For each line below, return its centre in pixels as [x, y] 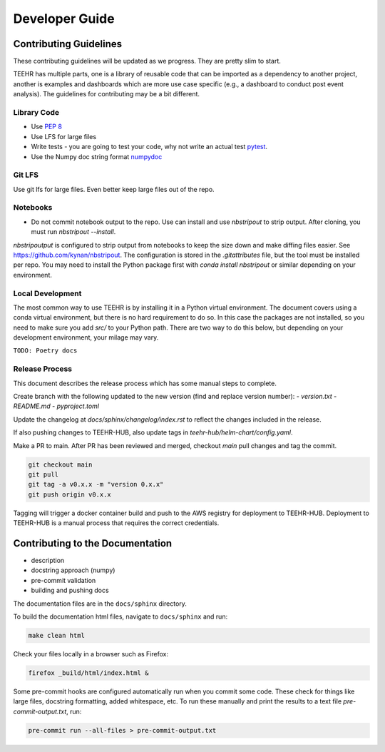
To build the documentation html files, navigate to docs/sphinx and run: [120, 616]
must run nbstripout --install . [73, 232]
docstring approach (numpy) [73, 570]
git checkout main [60, 464]
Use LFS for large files [63, 136]
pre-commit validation [63, 580]
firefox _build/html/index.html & [88, 673]
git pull [43, 474]
